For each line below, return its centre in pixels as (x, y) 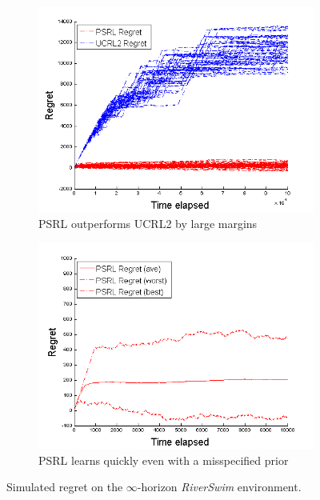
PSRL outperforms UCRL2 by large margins (148, 223)
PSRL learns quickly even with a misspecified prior (164, 460)
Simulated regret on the (65, 487)
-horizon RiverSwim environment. (219, 487)
